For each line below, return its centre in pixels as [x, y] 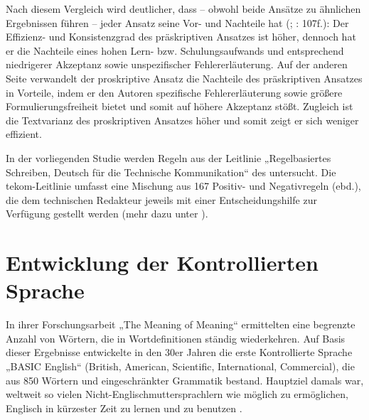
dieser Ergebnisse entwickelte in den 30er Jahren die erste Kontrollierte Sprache [179, 352]
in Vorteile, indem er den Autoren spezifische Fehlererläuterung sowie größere [174, 92]
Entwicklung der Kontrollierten [162, 263]
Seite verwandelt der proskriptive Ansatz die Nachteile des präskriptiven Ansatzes [184, 78]
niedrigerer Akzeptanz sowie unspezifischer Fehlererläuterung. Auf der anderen [177, 64]
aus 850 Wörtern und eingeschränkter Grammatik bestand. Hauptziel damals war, [185, 380]
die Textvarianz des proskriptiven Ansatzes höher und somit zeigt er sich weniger [182, 120]
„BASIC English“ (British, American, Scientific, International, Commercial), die [180, 366]
